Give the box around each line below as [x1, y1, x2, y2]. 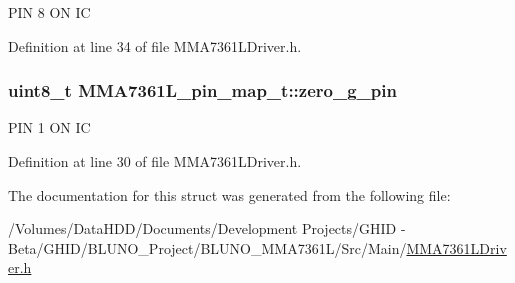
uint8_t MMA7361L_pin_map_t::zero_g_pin [8, 78, 397, 103]
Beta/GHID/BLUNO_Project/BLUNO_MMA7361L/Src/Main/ [8, 237, 407, 258]
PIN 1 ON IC [8, 117, 91, 138]
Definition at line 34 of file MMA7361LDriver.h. [8, 35, 302, 56]
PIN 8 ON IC [8, 2, 91, 22]
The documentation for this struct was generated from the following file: [8, 184, 451, 205]
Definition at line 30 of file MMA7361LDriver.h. [8, 151, 302, 171]
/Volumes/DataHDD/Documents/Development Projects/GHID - [8, 218, 406, 239]
